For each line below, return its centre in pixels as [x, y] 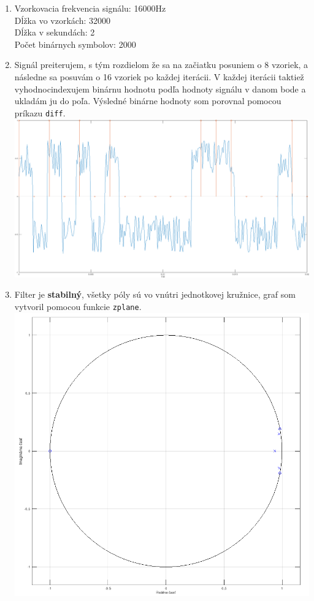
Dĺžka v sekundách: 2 [55, 32]
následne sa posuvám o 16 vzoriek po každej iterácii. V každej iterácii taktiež [159, 76]
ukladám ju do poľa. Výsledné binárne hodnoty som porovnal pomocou [148, 101]
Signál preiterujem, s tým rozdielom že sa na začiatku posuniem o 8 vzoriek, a [161, 65]
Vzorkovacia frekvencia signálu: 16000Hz [90, 8]
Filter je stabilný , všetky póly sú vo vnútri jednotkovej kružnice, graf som [155, 294]
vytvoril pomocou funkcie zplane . [78, 306]
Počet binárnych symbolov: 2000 [75, 44]
